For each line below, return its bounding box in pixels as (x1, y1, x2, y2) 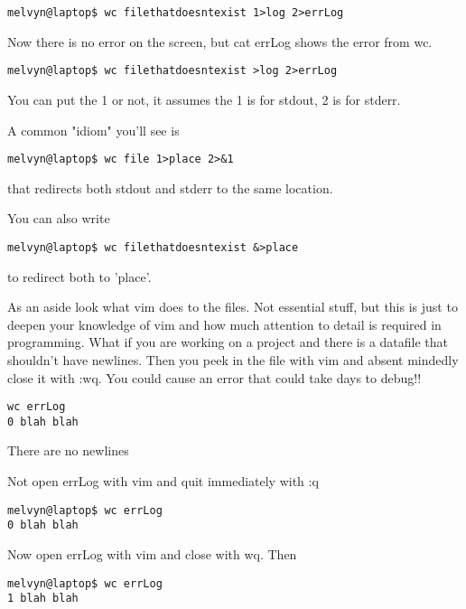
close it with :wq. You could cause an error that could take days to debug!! (7, 368, 422, 387)
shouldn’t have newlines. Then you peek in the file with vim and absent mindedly (7, 350, 459, 369)
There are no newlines (7, 441, 129, 460)
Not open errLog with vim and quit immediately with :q (7, 472, 319, 491)
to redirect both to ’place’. (7, 267, 152, 286)
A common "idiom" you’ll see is (7, 120, 180, 139)
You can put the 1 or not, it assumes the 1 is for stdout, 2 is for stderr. (7, 89, 401, 108)
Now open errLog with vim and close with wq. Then (7, 544, 297, 563)
